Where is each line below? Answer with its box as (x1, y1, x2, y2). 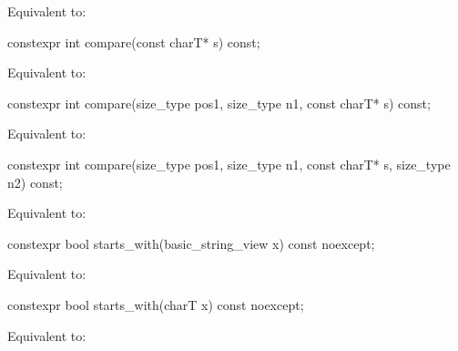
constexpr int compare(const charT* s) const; (7, 32, 260, 51)
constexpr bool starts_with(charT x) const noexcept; (7, 294, 304, 314)
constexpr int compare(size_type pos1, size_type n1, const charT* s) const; (7, 93, 431, 112)
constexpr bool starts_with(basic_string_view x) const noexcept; (7, 233, 375, 253)
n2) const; (7, 172, 63, 191)
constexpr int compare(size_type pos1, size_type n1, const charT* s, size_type (7, 154, 451, 173)
